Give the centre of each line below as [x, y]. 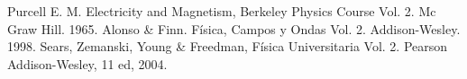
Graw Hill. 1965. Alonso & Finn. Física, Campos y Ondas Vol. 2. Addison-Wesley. [234, 28]
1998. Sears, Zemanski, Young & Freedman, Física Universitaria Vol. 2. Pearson [228, 46]
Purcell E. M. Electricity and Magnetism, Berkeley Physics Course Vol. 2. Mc [222, 11]
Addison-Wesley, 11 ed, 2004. [87, 63]
